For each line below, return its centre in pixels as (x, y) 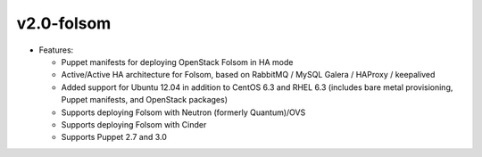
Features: (56, 50)
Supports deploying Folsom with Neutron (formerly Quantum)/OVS (183, 112)
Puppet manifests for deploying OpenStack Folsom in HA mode (177, 62)
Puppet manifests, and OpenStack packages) (144, 100)
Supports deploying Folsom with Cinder (134, 124)
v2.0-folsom (64, 23)
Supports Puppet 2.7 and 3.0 (114, 137)
